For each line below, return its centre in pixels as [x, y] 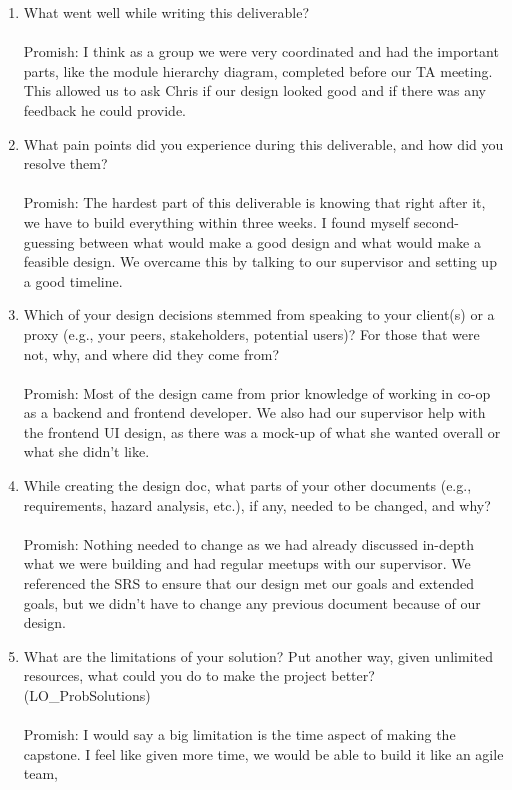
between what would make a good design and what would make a [280, 241]
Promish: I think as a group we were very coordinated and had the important [261, 51]
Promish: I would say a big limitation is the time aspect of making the [239, 734]
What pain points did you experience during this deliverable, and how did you [263, 143]
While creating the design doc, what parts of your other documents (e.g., [247, 485]
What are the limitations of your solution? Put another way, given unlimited [258, 655]
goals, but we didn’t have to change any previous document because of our [252, 602]
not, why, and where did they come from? [151, 353]
